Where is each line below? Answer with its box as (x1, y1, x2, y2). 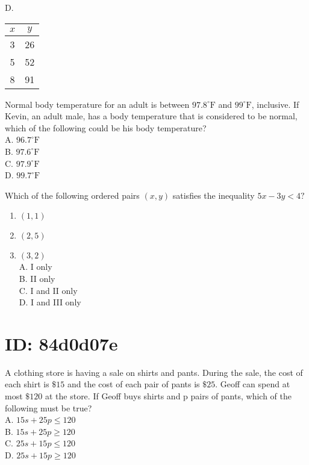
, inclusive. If (251, 98, 299, 110)
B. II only (19, 272, 55, 284)
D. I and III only (19, 296, 81, 308)
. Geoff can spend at (215, 378, 290, 390)
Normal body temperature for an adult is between (5, 98, 190, 110)
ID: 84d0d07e (5, 331, 118, 355)
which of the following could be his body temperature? (5, 121, 207, 134)
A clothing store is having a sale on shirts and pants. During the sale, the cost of (5, 366, 303, 378)
